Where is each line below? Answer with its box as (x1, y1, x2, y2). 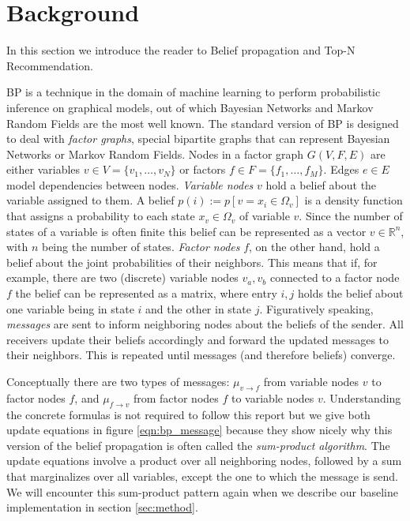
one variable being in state (6, 300, 134, 317)
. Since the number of (299, 208, 403, 224)
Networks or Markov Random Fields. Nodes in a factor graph (6, 145, 304, 162)
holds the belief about (297, 285, 404, 302)
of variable (239, 208, 290, 224)
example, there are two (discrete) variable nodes (6, 269, 239, 286)
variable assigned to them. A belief (6, 192, 175, 208)
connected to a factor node (270, 269, 400, 286)
